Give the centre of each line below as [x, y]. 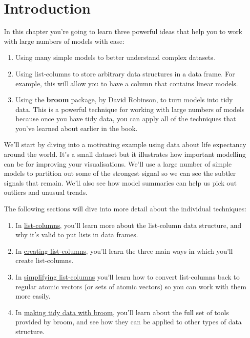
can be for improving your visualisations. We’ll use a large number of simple [118, 163]
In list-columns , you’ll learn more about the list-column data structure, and [128, 225]
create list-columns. [44, 260]
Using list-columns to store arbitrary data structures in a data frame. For [125, 73]
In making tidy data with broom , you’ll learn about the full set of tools [122, 312]
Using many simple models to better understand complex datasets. [115, 57]
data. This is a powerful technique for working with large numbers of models [130, 109]
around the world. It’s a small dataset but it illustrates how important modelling [125, 154]
